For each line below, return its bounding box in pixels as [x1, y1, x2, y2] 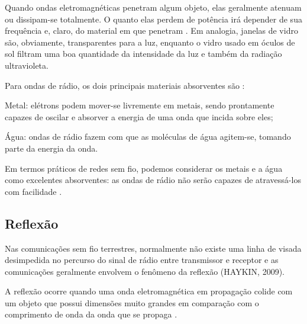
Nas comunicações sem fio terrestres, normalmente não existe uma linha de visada [5, 242, 302, 254]
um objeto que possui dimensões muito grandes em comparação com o [5, 296, 259, 309]
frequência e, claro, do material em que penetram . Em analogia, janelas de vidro [5, 24, 298, 37]
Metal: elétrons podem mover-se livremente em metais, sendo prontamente [5, 99, 274, 111]
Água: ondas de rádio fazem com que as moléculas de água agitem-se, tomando [5, 130, 291, 143]
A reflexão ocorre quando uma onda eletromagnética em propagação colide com [5, 285, 293, 297]
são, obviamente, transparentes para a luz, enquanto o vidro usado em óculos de [5, 36, 295, 48]
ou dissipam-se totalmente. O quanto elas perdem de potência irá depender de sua [5, 12, 302, 25]
